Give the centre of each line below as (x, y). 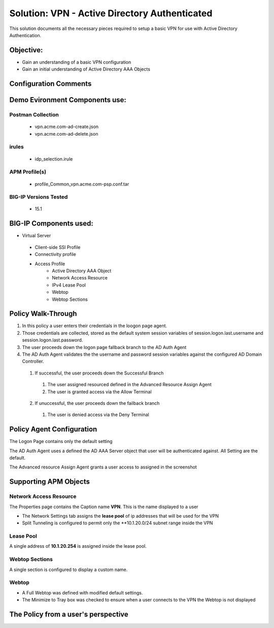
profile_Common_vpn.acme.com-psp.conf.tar (82, 184)
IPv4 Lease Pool (69, 285)
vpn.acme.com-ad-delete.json (66, 134)
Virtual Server (37, 236)
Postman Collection (34, 115)
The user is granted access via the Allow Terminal (99, 392)
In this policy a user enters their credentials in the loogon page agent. (95, 326)
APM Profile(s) (28, 172)
